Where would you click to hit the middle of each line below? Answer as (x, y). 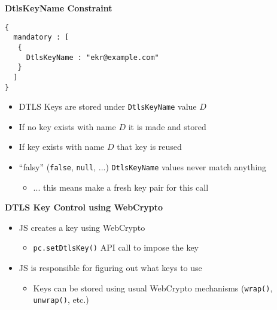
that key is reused (149, 147)
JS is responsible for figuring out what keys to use (110, 268)
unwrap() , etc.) (61, 300)
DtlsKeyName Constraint (59, 8)
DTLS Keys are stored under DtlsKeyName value (108, 106)
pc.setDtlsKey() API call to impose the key (116, 247)
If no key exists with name (67, 126)
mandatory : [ (41, 37)
